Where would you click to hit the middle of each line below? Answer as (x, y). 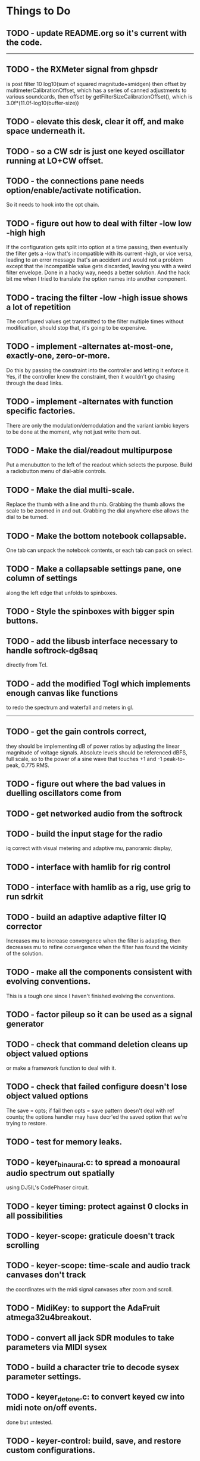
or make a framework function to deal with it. (61, 1068)
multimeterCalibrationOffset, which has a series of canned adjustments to (96, 90)
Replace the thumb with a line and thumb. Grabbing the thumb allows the (96, 504)
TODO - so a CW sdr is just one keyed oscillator (96, 151)
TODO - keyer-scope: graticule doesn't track (90, 1236)
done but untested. (29, 1422)
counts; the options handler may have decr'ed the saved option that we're (97, 1117)
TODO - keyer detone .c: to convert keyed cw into (96, 1398)
